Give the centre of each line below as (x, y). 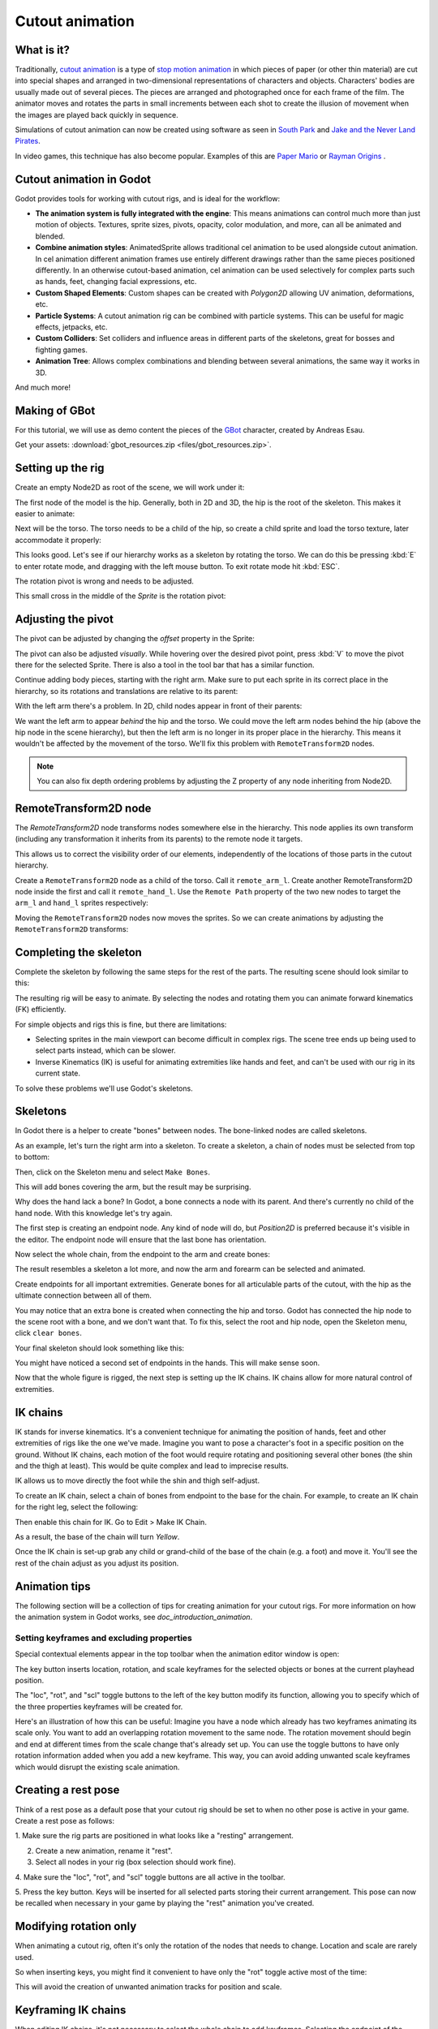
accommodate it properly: (58, 540)
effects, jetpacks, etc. (71, 327)
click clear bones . (49, 1333)
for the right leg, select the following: (77, 1507)
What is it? (43, 50)
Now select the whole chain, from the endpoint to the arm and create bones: (143, 1254)
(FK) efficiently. (41, 1010)
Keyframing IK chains (71, 2010)
